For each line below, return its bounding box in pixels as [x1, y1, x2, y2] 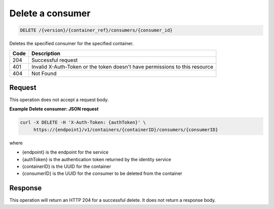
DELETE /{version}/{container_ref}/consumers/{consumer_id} [20, 27, 173, 33]
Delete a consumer [9, 8, 91, 19]
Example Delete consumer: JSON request [9, 106, 99, 112]
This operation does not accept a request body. [9, 97, 109, 103]
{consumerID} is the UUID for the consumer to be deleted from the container [22, 170, 183, 176]
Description [31, 50, 60, 57]
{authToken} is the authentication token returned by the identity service [22, 156, 172, 162]
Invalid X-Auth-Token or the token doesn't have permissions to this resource [31, 63, 214, 70]
